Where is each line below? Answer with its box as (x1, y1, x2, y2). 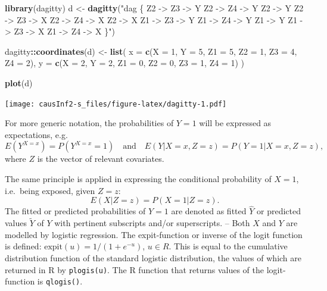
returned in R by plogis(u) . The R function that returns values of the (5, 263, 264, 276)
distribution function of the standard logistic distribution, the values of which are (5, 252, 302, 264)
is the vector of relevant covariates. (37, 152, 164, 165)
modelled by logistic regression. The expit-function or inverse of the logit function (5, 228, 303, 240)
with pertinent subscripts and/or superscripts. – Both (54, 217, 250, 229)
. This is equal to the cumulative (169, 240, 288, 252)
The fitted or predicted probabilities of (5, 205, 146, 217)
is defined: (5, 240, 42, 252)
